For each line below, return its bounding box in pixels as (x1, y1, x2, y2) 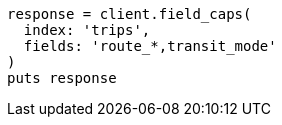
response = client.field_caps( (7, 6, 252, 22)
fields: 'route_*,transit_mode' (23, 38, 277, 54)
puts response (7, 70, 117, 86)
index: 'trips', (23, 22, 151, 38)
